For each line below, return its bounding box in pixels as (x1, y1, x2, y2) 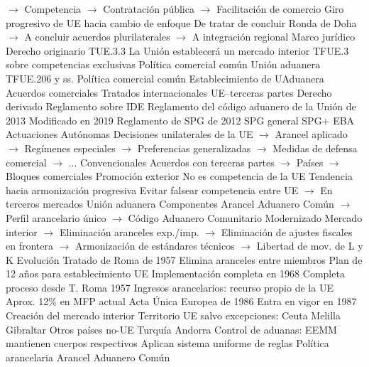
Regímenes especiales (24, 140, 116, 155)
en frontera (6, 238, 53, 253)
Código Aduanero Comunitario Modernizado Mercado (128, 210, 363, 225)
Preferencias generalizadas (137, 140, 251, 155)
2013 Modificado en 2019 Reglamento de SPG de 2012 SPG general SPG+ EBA (6, 112, 355, 127)
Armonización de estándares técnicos (75, 238, 235, 253)
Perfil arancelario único (6, 210, 106, 225)
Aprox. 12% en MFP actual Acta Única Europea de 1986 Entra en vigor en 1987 (6, 294, 357, 309)
